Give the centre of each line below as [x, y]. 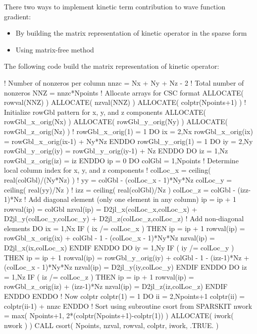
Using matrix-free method [55, 49]
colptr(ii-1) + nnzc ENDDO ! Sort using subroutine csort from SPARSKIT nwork [128, 306]
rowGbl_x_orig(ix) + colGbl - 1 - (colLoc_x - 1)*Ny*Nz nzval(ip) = [109, 238]
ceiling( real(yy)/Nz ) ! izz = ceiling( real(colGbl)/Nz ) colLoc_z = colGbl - [120, 189]
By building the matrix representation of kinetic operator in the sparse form [131, 33]
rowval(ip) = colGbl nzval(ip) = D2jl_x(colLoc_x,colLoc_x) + [101, 209]
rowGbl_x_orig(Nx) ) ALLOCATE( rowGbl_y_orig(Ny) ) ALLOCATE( [116, 121]
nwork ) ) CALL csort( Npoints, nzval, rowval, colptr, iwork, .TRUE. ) [111, 325]
